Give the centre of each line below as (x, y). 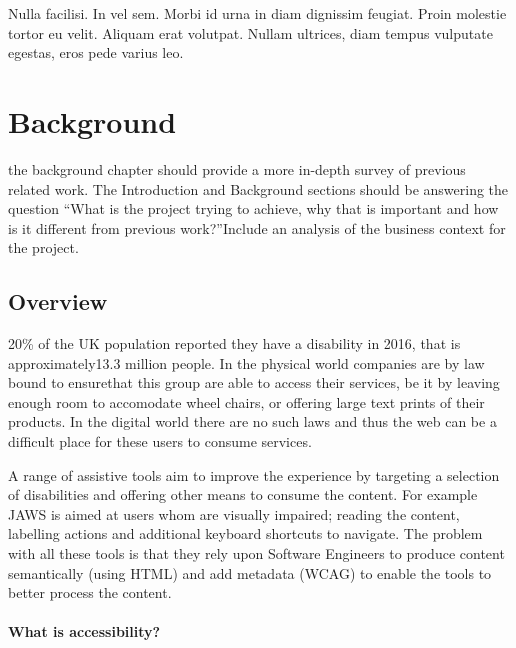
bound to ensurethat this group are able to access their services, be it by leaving (254, 382)
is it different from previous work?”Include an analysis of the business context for (257, 227)
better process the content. (90, 592)
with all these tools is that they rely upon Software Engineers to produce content (256, 553)
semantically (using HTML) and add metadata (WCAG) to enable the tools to (250, 572)
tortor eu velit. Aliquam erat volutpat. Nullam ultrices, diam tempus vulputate (250, 32)
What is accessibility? (84, 631)
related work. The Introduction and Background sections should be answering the (258, 188)
